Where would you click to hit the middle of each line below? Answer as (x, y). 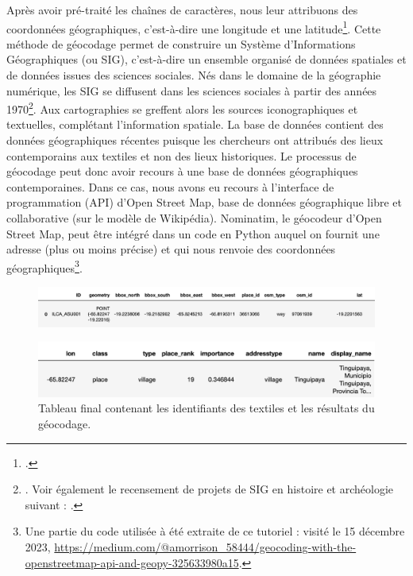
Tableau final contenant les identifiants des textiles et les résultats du (206, 408)
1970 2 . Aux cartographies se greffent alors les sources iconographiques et (182, 108)
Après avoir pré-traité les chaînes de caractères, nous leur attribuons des (182, 10)
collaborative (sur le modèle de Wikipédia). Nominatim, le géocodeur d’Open (194, 218)
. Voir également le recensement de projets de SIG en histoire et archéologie (209, 489)
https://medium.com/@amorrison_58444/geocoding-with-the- (205, 546)
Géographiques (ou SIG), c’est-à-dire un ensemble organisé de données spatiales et (206, 59)
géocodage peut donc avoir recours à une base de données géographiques (182, 171)
